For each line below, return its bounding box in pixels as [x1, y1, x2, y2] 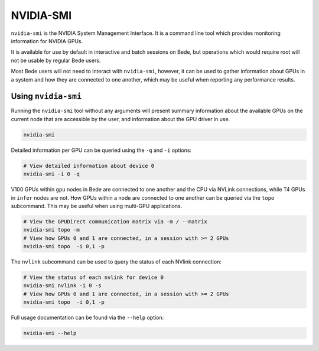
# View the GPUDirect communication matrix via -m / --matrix [23, 218, 207, 225]
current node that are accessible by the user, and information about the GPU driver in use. [11, 115, 230, 122]
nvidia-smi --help [23, 330, 77, 337]
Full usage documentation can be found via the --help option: [11, 314, 164, 321]
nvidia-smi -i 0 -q [23, 171, 80, 177]
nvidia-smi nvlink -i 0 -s [23, 282, 102, 289]
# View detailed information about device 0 [23, 162, 155, 169]
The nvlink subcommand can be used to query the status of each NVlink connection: [11, 258, 222, 265]
